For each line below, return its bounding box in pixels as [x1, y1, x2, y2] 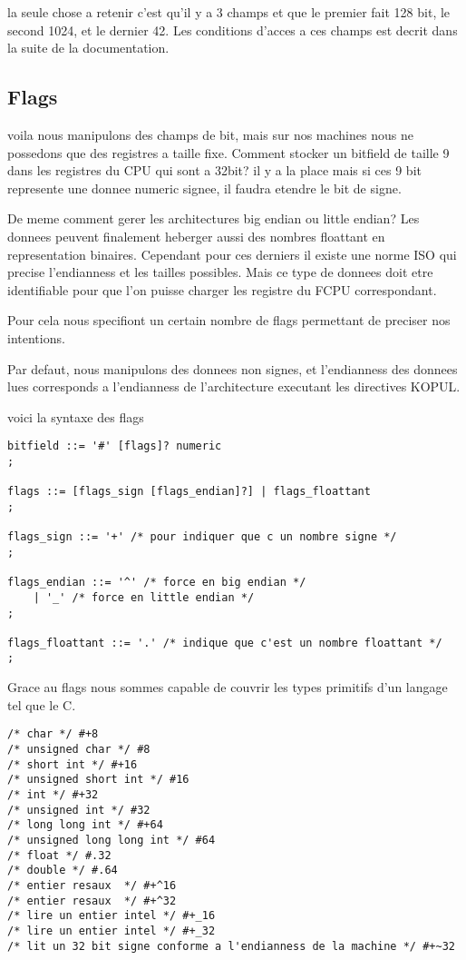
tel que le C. [7, 695, 76, 714]
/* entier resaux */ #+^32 [7, 894, 177, 907]
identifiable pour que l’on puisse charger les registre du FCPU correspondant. [7, 280, 437, 299]
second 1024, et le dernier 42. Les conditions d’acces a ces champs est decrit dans [7, 20, 458, 39]
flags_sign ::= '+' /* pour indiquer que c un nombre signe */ [7, 530, 397, 544]
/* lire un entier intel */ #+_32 [7, 924, 216, 937]
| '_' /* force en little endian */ [33, 590, 255, 604]
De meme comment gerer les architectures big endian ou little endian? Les [7, 209, 420, 228]
